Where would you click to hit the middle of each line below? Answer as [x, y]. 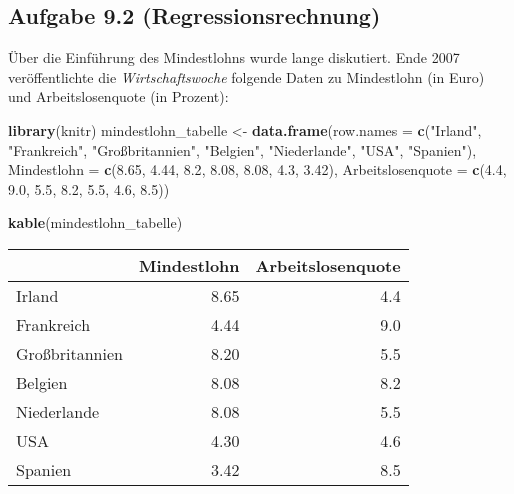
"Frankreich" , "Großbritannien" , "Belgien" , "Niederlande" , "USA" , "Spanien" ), [242, 149]
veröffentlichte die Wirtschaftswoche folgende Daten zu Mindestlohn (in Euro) [246, 76]
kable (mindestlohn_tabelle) [95, 222]
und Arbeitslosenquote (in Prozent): [118, 96]
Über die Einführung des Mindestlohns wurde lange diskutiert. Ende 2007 [234, 57]
